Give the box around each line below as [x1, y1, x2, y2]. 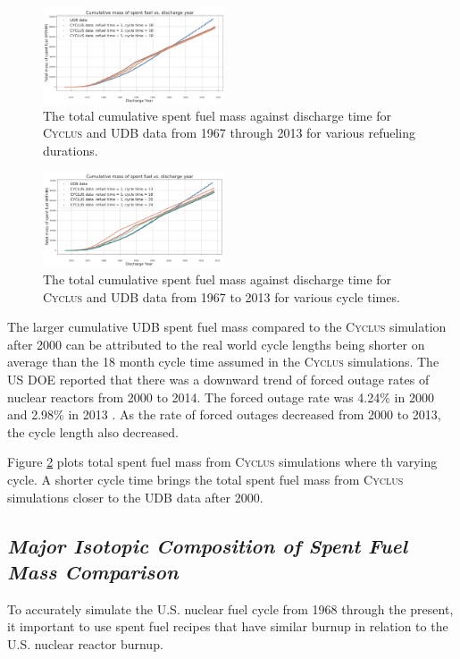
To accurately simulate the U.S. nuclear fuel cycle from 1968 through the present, [7, 599, 454, 618]
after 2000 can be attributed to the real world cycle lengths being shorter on [7, 334, 425, 353]
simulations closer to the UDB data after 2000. [7, 487, 263, 506]
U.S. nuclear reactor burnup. [7, 634, 163, 653]
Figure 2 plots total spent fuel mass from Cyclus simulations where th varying [7, 452, 438, 471]
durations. [43, 140, 98, 159]
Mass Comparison [7, 557, 179, 585]
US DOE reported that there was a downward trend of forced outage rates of [7, 369, 430, 388]
